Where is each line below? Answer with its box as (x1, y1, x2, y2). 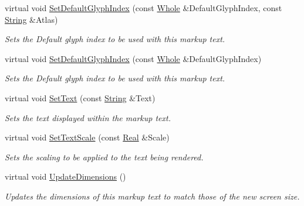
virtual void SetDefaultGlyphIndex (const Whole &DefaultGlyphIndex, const (5, 2, 282, 13)
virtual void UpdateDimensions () (5, 170, 126, 183)
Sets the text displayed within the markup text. (5, 111, 171, 123)
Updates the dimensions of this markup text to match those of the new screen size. (5, 190, 300, 202)
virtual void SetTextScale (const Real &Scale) (5, 131, 170, 143)
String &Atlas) (5, 13, 58, 25)
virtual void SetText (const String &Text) (5, 91, 156, 104)
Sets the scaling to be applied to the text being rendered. (5, 150, 204, 163)
